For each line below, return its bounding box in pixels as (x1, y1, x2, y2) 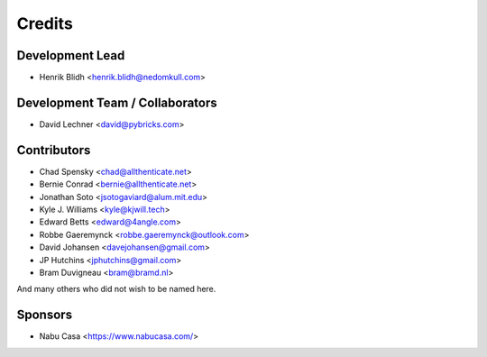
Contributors (16, 142, 91, 158)
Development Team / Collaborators (16, 95, 218, 110)
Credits (16, 14, 74, 33)
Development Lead (16, 48, 125, 63)
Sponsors (16, 307, 72, 323)
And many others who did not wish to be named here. (16, 284, 216, 295)
